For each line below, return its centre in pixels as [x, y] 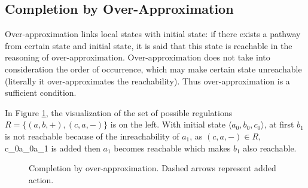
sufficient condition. [41, 93]
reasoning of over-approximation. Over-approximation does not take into [138, 57]
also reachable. [270, 148]
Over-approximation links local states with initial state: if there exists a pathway [153, 34]
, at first [279, 124]
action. [41, 179]
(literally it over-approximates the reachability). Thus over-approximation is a [147, 81]
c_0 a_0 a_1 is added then [53, 148]
